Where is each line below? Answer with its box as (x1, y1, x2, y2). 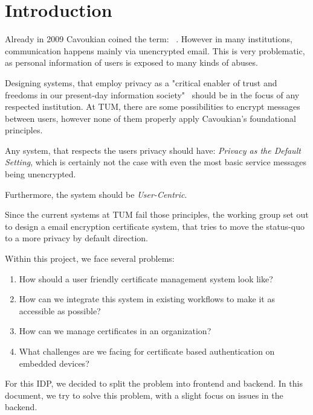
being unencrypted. (5, 168, 76, 180)
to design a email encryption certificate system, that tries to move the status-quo (5, 220, 305, 232)
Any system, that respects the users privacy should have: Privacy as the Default (5, 144, 301, 156)
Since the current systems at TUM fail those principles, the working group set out (5, 208, 309, 221)
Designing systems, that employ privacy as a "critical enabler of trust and (5, 76, 277, 89)
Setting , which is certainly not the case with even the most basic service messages (5, 156, 306, 168)
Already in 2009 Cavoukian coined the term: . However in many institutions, (5, 33, 292, 45)
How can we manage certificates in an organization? (19, 325, 211, 337)
